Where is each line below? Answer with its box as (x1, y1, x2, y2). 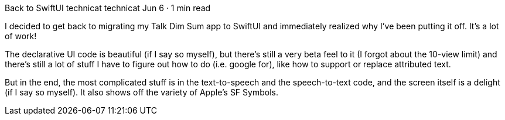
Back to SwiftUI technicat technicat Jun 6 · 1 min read (5, 3, 211, 13)
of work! (5, 31, 37, 41)
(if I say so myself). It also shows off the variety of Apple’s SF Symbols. (5, 87, 278, 97)
